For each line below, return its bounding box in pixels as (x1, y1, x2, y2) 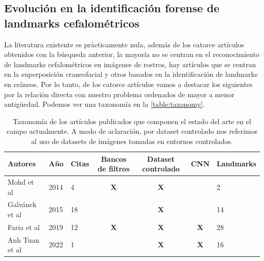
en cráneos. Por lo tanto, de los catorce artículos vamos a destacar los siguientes (4, 78, 253, 89)
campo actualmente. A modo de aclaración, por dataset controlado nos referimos (7, 126, 257, 136)
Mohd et (8, 176, 34, 187)
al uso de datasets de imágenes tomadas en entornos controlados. (31, 135, 233, 146)
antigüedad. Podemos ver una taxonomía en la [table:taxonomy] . (4, 99, 205, 109)
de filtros (97, 163, 129, 174)
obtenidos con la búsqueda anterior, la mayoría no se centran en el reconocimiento (4, 49, 259, 60)
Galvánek (8, 199, 37, 210)
